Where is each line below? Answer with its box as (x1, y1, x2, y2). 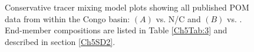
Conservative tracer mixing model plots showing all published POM (5, 1, 249, 13)
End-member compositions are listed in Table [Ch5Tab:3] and (5, 24, 227, 36)
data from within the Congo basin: (5, 12, 130, 25)
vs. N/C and (156, 12, 201, 25)
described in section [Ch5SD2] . (5, 35, 116, 47)
